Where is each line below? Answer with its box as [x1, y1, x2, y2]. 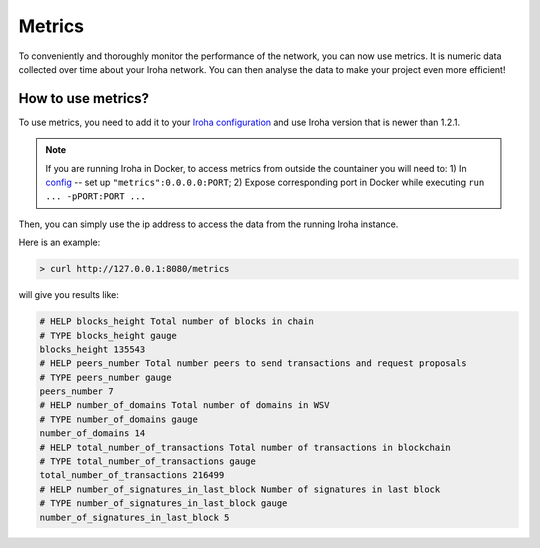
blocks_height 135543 [39, 343, 146, 355]
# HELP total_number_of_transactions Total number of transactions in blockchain [39, 441, 452, 453]
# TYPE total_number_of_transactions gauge [39, 456, 257, 467]
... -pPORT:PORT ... [45, 191, 147, 202]
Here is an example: [18, 236, 101, 249]
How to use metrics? [18, 90, 150, 107]
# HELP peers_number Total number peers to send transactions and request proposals [39, 358, 467, 369]
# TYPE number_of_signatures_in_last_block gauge [39, 498, 288, 509]
